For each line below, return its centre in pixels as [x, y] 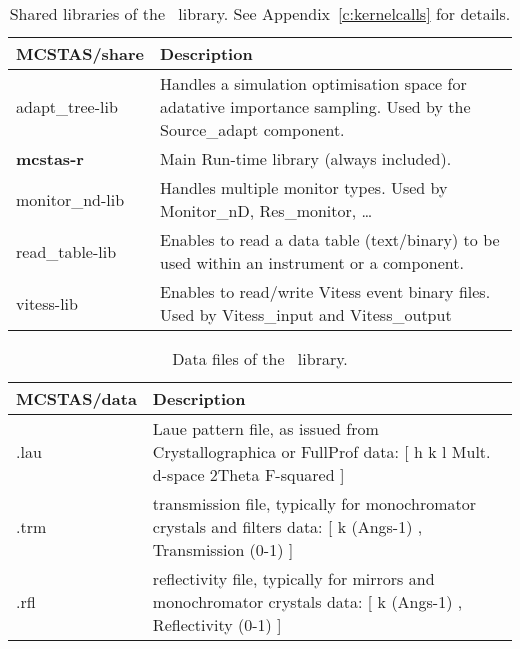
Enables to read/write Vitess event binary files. [325, 291]
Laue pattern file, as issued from [265, 428]
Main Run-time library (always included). [306, 158]
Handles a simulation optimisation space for [313, 83]
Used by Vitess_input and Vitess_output [306, 314]
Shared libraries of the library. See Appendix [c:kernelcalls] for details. [260, 13]
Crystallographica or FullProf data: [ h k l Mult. [321, 451]
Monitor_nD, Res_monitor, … [266, 210]
